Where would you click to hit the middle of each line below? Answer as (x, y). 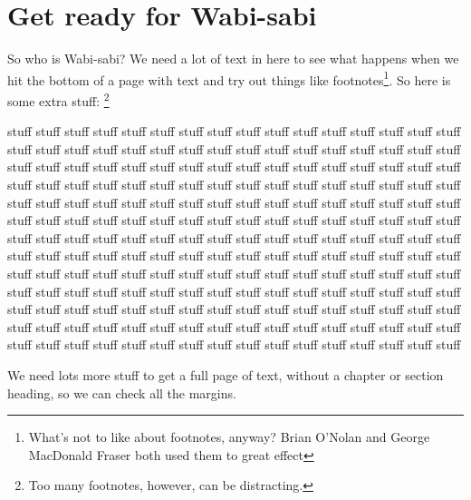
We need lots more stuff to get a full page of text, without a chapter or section (226, 374)
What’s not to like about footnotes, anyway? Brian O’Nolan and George (229, 437)
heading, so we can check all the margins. (122, 392)
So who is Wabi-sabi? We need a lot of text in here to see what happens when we (233, 59)
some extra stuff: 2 (58, 99)
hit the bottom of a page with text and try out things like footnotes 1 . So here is (229, 78)
